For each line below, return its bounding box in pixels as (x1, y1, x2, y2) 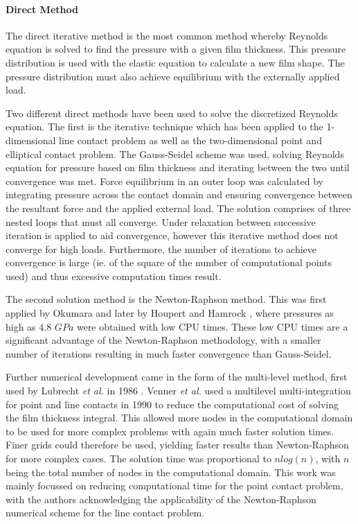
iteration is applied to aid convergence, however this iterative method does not (6, 228, 339, 243)
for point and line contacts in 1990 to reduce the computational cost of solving (6, 396, 339, 411)
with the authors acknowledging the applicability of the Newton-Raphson (6, 491, 316, 506)
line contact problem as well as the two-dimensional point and (59, 132, 322, 147)
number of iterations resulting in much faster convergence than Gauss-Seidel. (6, 346, 332, 360)
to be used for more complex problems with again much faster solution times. (6, 423, 334, 438)
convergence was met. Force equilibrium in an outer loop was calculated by (6, 173, 323, 188)
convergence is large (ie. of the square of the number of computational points (6, 255, 332, 270)
